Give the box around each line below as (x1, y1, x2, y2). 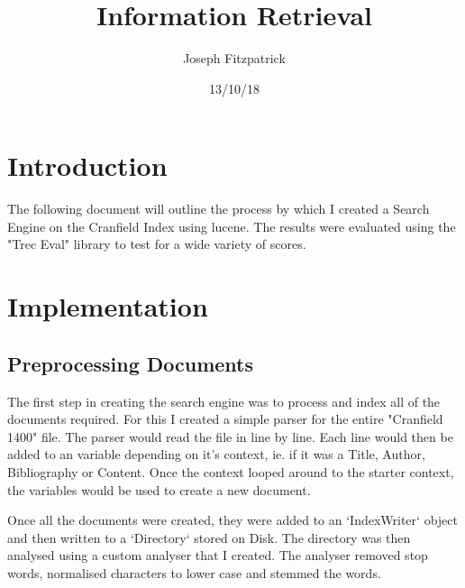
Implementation (7, 288, 208, 325)
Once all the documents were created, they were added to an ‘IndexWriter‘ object (7, 510, 458, 529)
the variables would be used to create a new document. (7, 480, 311, 499)
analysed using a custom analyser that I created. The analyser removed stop (7, 546, 428, 565)
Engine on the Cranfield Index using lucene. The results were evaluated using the (7, 216, 456, 235)
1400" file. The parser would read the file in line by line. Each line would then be (7, 427, 453, 446)
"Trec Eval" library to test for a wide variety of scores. (7, 234, 306, 253)
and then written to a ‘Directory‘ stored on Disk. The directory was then (7, 528, 411, 547)
